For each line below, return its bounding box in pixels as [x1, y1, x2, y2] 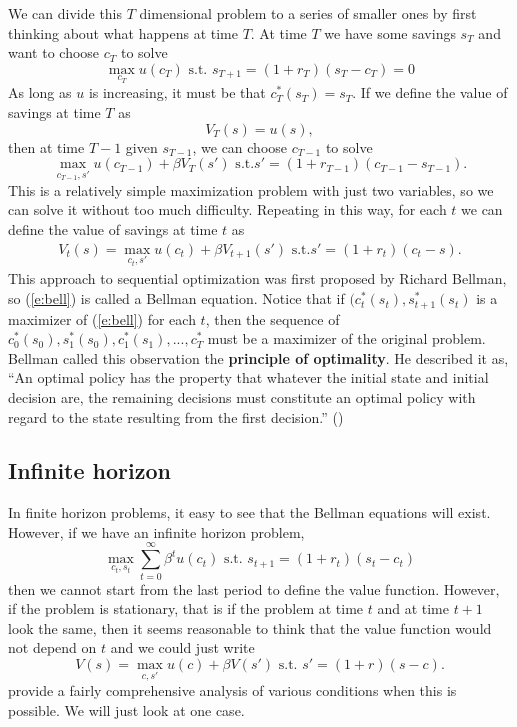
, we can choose [192, 136, 288, 157]
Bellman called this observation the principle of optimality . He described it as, [8, 347, 509, 368]
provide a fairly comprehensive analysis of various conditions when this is [8, 680, 457, 701]
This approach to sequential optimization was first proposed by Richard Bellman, [8, 268, 507, 289]
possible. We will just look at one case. [8, 699, 245, 720]
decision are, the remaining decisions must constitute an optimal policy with [8, 386, 476, 407]
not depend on [8, 637, 97, 658]
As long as [8, 82, 72, 103]
